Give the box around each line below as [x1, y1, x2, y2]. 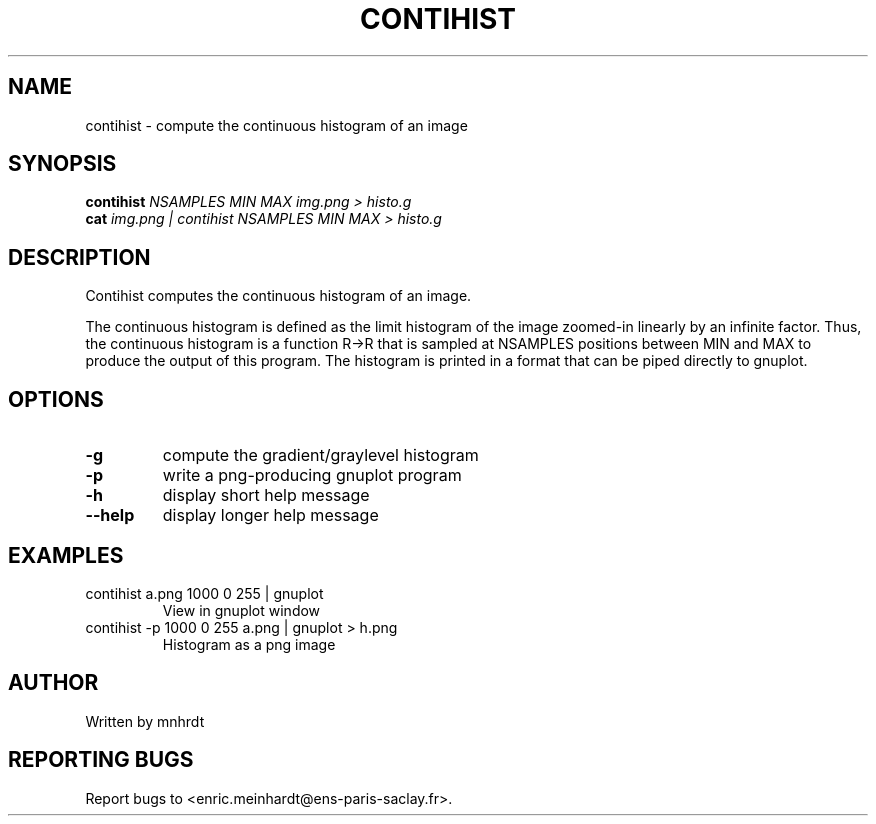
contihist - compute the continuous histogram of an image [85, 116, 468, 134]
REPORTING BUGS [8, 747, 194, 773]
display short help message [162, 485, 370, 506]
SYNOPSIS [8, 151, 117, 177]
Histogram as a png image [162, 635, 336, 653]
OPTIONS [8, 386, 104, 412]
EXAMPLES [8, 542, 124, 568]
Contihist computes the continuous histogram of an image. [85, 287, 472, 305]
